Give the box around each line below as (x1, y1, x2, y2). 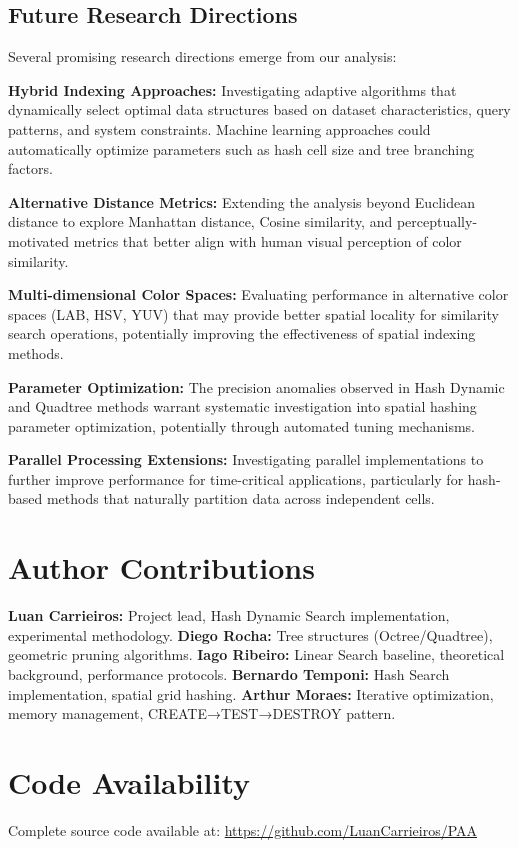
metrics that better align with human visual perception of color (73, 230, 462, 251)
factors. (8, 158, 53, 179)
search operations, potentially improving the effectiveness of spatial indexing (8, 323, 476, 344)
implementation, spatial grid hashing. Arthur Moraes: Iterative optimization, (8, 683, 494, 704)
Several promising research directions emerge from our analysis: (8, 46, 397, 67)
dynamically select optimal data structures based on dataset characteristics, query (8, 99, 511, 120)
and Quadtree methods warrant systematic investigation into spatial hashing (8, 396, 477, 417)
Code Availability (8, 761, 251, 802)
